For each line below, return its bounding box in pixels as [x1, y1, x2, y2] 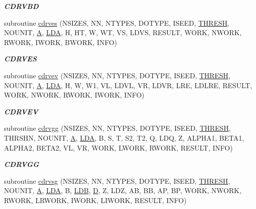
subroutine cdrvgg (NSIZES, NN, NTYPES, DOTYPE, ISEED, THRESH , [4, 123, 231, 133]
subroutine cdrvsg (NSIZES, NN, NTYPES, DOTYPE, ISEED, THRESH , [4, 175, 230, 186]
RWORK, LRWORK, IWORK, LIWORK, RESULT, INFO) [4, 195, 187, 205]
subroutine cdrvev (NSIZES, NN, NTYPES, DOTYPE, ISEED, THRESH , [4, 70, 231, 80]
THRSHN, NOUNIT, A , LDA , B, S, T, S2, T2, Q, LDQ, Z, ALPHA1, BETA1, [4, 132, 244, 143]
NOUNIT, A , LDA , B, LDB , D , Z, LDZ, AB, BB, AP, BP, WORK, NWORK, [4, 185, 242, 196]
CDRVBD [4, 1, 39, 11]
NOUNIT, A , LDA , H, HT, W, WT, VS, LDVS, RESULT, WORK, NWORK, [4, 27, 242, 38]
